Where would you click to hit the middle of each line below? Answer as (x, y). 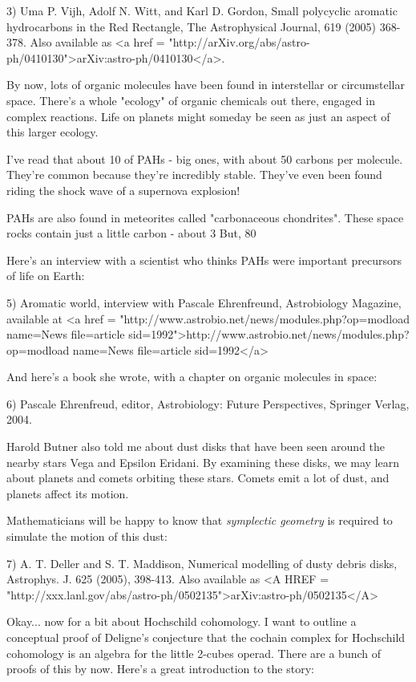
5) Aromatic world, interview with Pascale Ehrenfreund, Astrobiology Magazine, (204, 302)
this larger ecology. (53, 132)
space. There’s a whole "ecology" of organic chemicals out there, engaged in (191, 100)
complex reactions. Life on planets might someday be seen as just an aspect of (198, 116)
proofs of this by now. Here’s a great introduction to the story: (160, 669)
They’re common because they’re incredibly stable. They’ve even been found (194, 175)
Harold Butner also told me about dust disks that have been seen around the (196, 447)
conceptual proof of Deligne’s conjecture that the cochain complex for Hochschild (206, 637)
